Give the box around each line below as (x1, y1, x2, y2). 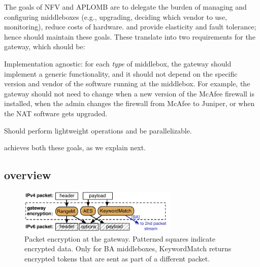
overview (4, 167, 51, 183)
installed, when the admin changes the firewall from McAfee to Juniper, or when (4, 98, 255, 109)
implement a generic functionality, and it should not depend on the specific (4, 68, 238, 79)
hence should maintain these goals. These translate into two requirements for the (4, 31, 255, 42)
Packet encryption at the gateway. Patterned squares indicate (24, 233, 215, 244)
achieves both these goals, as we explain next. (4, 142, 146, 153)
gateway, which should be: (4, 41, 85, 52)
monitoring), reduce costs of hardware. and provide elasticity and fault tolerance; (4, 21, 256, 32)
